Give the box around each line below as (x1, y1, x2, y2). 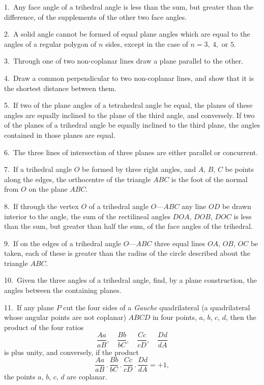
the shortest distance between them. (4, 82, 116, 93)
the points (4, 371, 36, 382)
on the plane (28, 184, 68, 194)
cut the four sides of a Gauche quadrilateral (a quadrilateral (63, 302, 250, 312)
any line (182, 200, 207, 211)
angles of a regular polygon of (4, 38, 97, 49)
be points (225, 164, 254, 174)
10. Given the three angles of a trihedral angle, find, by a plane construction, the (4, 275, 257, 285)
